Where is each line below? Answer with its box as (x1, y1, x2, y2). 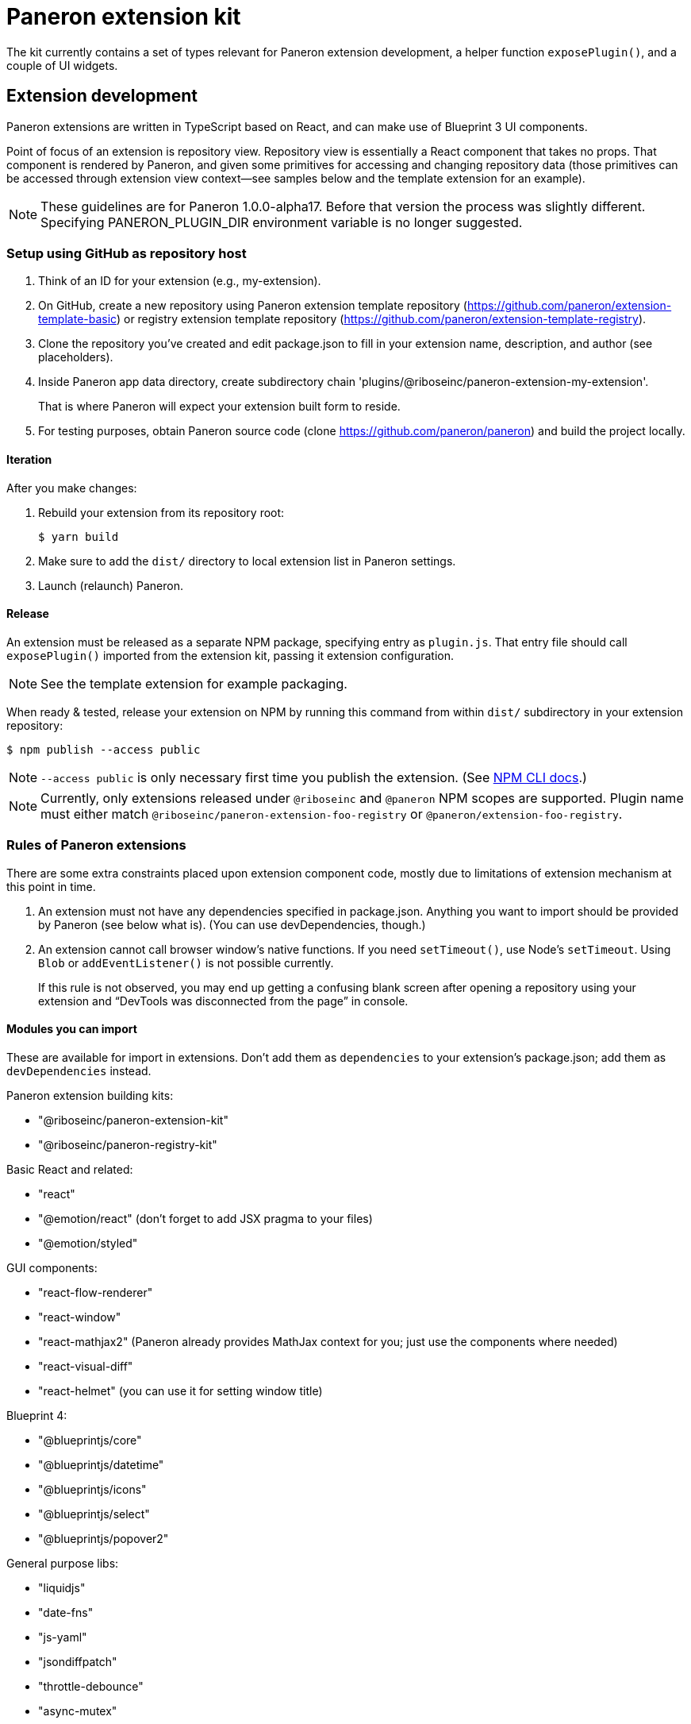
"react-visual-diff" (38, 1359, 133, 1373)
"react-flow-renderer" (38, 1285, 153, 1299)
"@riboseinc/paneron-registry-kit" (38, 1137, 217, 1151)
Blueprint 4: (6, 1408, 67, 1422)
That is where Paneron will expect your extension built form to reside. (38, 399, 401, 414)
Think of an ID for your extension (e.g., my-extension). (38, 274, 321, 288)
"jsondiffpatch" (38, 1654, 117, 1668)
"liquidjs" (38, 1580, 86, 1595)
